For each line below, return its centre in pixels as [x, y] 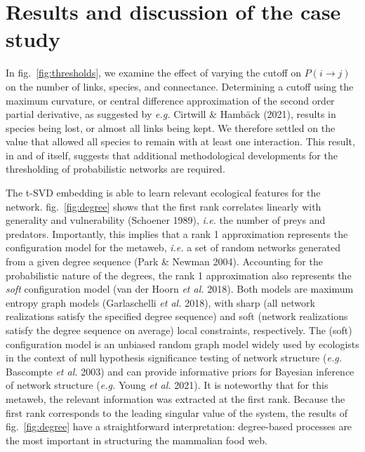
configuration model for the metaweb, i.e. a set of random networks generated [173, 247]
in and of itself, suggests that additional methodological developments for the [172, 155]
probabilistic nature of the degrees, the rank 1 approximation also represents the [179, 275]
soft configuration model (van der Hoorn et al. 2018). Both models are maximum [180, 289]
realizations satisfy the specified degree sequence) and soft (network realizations [177, 316]
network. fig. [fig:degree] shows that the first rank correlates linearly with [164, 206]
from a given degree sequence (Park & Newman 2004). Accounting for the [164, 261]
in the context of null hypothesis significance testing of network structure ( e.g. [174, 358]
